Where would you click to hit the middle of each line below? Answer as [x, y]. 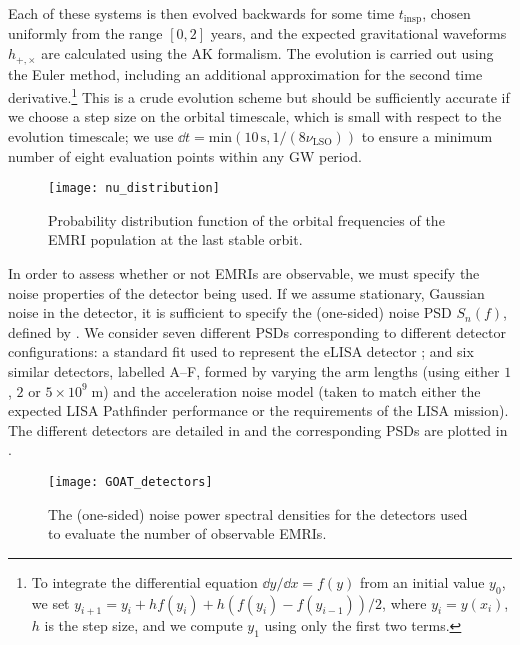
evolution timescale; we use [91, 135]
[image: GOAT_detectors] [130, 481]
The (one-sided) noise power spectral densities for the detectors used [258, 513]
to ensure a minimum [427, 135]
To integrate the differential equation [144, 581]
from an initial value [422, 581]
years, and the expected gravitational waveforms [358, 33]
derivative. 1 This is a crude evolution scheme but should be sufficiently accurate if [259, 95]
